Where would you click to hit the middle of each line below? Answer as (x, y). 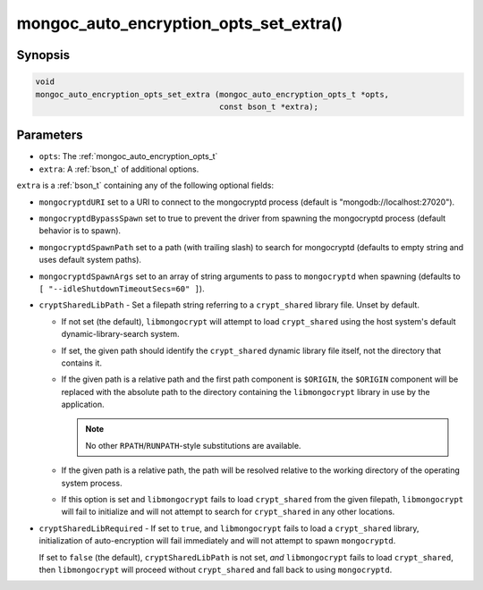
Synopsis (43, 55)
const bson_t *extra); (269, 106)
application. (83, 405)
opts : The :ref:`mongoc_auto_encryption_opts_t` (128, 156)
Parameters (50, 135)
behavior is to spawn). (80, 231)
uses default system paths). (90, 260)
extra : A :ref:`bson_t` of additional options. (119, 169)
